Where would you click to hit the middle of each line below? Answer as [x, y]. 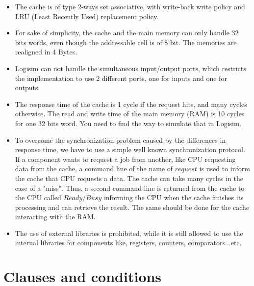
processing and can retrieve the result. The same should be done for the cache [132, 207]
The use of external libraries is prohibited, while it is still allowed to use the [129, 233]
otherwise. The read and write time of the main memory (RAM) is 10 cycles [130, 114]
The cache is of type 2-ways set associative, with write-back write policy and [130, 6]
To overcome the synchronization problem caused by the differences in [120, 140]
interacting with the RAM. [55, 217]
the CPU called [38, 197]
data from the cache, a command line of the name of [94, 169]
